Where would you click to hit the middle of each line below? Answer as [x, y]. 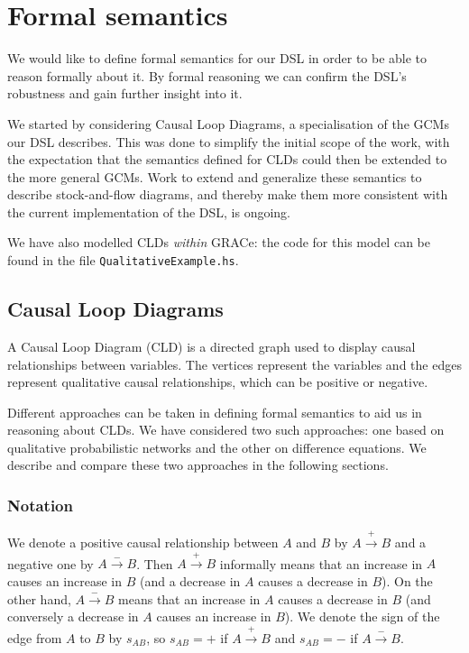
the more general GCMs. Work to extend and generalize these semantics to [215, 176]
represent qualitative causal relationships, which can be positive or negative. [218, 382]
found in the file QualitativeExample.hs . [123, 260]
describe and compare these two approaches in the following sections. [198, 465]
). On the [407, 581]
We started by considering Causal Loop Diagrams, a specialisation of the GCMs [228, 123]
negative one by [51, 563]
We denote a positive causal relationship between [143, 543]
